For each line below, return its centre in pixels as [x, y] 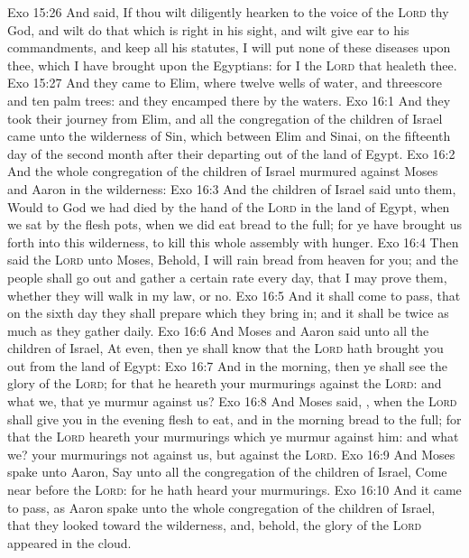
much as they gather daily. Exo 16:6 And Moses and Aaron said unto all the [218, 330]
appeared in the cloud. [69, 542]
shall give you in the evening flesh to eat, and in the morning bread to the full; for [234, 418]
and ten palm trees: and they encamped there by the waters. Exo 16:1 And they [229, 100]
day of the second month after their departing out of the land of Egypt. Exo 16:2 [231, 153]
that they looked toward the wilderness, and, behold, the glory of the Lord [215, 525]
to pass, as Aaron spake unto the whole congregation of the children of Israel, [221, 507]
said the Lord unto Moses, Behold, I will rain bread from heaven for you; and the [233, 260]
